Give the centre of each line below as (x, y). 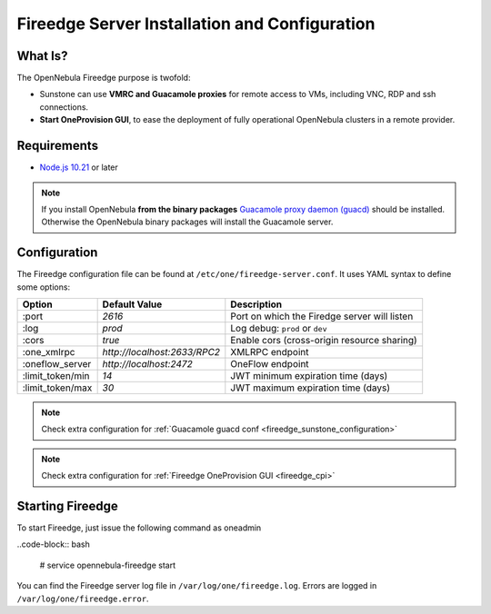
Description (256, 304)
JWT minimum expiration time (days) (309, 376)
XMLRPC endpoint (270, 352)
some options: (44, 287)
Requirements (58, 146)
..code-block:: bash (53, 544)
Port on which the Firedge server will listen (322, 316)
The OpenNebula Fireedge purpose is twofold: (104, 78)
